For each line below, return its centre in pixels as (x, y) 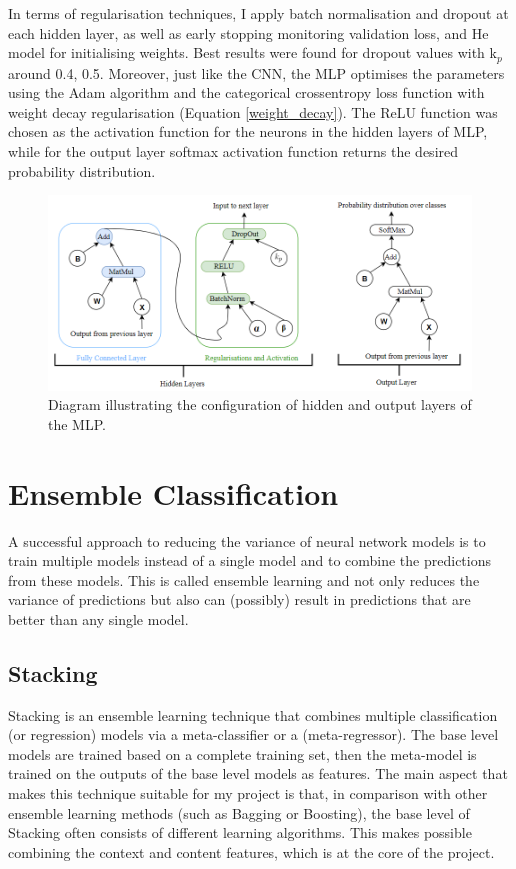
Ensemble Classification (173, 492)
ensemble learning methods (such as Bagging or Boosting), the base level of (239, 812)
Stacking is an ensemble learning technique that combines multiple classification (253, 714)
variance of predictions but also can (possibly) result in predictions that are (239, 599)
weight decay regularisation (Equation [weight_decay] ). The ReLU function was (253, 111)
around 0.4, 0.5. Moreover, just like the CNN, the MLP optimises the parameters (256, 72)
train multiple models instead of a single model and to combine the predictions (249, 560)
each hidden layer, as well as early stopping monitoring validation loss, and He (248, 32)
